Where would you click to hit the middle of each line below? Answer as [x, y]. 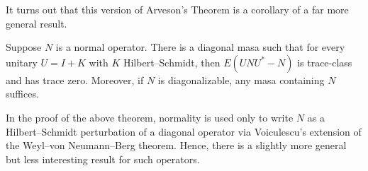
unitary [22, 62]
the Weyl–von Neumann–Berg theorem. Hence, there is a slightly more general [176, 145]
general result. [37, 23]
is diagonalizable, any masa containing [241, 79]
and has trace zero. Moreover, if [75, 79]
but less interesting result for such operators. [103, 159]
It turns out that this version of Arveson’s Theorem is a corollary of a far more [177, 9]
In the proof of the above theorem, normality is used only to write [150, 117]
